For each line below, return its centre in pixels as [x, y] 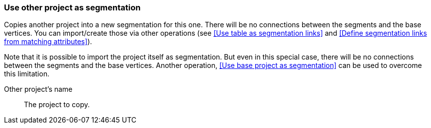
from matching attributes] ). [48, 42]
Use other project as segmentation [72, 7]
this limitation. [27, 74]
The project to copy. [57, 105]
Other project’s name [38, 89]
